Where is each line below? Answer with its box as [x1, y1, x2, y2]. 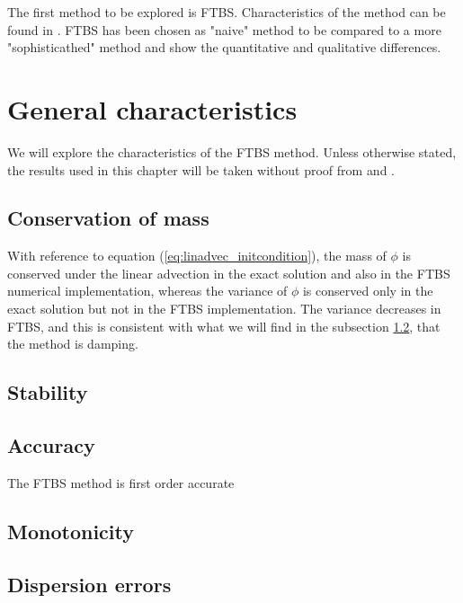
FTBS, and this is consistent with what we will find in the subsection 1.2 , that [7, 316, 441, 335]
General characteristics [7, 90, 298, 127]
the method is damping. [7, 334, 138, 353]
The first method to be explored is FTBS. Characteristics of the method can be [7, 3, 446, 21]
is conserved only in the [302, 281, 433, 300]
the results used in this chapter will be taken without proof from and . [7, 160, 396, 179]
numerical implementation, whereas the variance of [7, 281, 288, 300]
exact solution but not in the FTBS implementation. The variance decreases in [7, 299, 441, 318]
